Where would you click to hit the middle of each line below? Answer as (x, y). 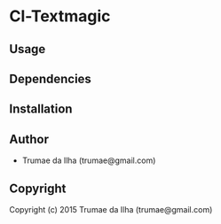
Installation (41, 109)
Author (29, 139)
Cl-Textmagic (60, 16)
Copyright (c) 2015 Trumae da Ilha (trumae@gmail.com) (111, 209)
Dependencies (50, 78)
